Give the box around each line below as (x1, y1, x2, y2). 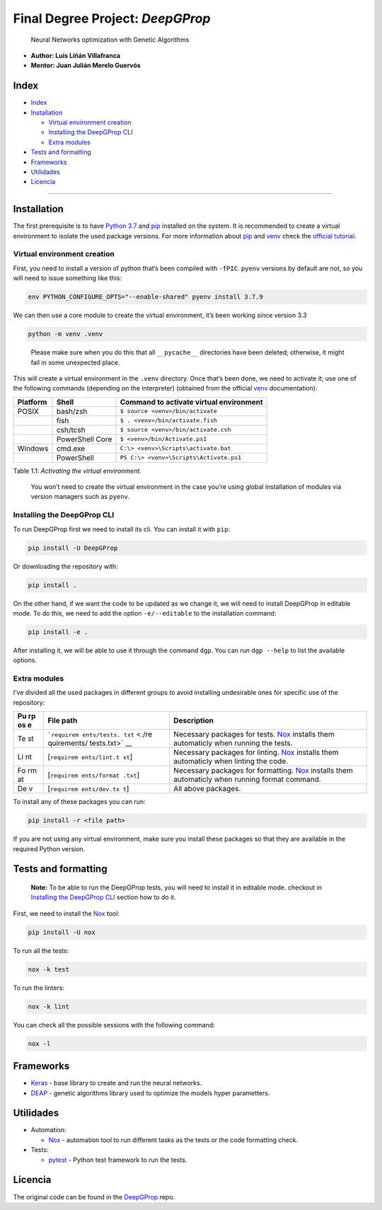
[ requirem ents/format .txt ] (47, 770, 140, 780)
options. (13, 656, 37, 664)
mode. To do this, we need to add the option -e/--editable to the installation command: (13, 609, 277, 617)
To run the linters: (13, 984, 65, 992)
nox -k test (28, 965, 70, 973)
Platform (17, 397, 47, 407)
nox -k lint (28, 1002, 70, 1010)
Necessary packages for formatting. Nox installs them (173, 766, 353, 776)
